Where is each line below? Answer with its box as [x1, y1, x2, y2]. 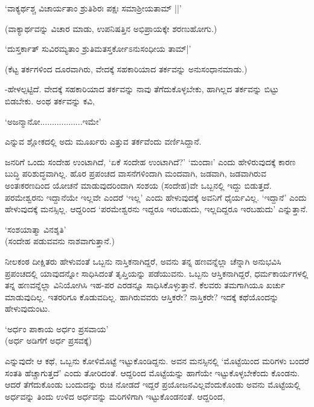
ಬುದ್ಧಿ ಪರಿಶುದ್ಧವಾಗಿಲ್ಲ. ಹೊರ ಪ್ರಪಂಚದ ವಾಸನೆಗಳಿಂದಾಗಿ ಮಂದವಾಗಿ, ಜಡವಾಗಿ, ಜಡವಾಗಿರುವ [5, 167, 266, 180]
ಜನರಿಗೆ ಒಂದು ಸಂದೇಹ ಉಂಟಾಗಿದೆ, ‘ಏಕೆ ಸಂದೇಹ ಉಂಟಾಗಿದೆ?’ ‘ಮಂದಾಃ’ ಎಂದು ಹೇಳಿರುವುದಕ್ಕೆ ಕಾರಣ [5, 155, 296, 168]
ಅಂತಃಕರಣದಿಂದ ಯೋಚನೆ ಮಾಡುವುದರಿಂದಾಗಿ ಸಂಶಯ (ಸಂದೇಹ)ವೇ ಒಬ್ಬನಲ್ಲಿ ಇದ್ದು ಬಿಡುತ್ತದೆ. [5, 178, 272, 191]
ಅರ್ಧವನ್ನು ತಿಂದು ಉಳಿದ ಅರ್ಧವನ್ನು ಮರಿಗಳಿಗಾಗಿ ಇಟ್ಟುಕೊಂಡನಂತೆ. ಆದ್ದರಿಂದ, [5, 390, 225, 402]
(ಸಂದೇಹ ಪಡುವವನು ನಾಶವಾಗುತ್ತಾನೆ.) [5, 235, 115, 247]
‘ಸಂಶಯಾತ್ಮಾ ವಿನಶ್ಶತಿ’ [5, 222, 66, 235]
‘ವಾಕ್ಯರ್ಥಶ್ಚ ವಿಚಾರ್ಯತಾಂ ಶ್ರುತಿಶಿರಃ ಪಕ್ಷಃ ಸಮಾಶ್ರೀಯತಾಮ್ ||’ [5, 2, 182, 14]
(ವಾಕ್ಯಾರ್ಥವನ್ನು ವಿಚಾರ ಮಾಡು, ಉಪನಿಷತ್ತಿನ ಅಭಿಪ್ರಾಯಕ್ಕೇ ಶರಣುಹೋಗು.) [5, 22, 217, 34]
